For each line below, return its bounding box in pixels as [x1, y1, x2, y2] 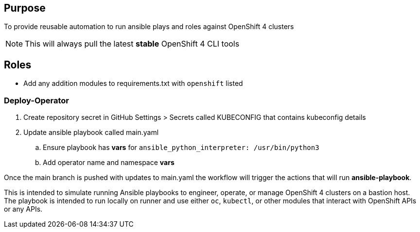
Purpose [4, 2, 46, 14]
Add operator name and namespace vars [43, 158, 175, 167]
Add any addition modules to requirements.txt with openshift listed [23, 79, 243, 88]
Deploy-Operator [4, 95, 70, 105]
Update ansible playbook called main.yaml [23, 128, 159, 137]
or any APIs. [4, 205, 43, 214]
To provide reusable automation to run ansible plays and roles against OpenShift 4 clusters [4, 22, 294, 31]
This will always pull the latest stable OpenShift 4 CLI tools [25, 39, 240, 49]
